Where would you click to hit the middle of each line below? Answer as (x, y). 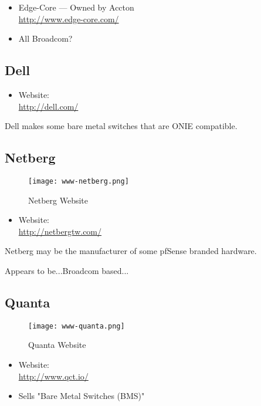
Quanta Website (57, 345)
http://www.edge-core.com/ (69, 18)
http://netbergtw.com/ (60, 231)
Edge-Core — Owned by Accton (76, 7)
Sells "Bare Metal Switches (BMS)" (82, 396)
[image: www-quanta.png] (77, 326)
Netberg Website (58, 200)
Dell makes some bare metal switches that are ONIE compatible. (121, 126)
